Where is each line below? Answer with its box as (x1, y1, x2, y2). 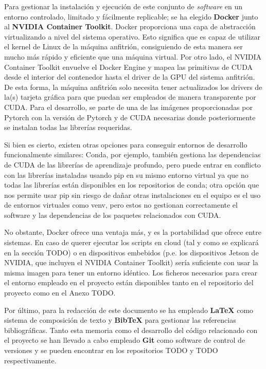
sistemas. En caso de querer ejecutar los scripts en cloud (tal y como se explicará (4, 237, 259, 248)
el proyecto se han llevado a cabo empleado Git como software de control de (4, 335, 245, 345)
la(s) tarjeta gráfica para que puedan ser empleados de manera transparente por (4, 91, 256, 102)
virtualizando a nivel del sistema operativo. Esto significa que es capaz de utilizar (4, 31, 261, 42)
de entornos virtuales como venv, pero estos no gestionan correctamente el (4, 199, 238, 210)
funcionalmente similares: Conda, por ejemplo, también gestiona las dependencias (4, 149, 261, 160)
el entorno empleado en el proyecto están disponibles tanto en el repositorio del (4, 277, 254, 288)
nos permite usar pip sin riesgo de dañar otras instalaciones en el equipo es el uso (4, 189, 261, 200)
